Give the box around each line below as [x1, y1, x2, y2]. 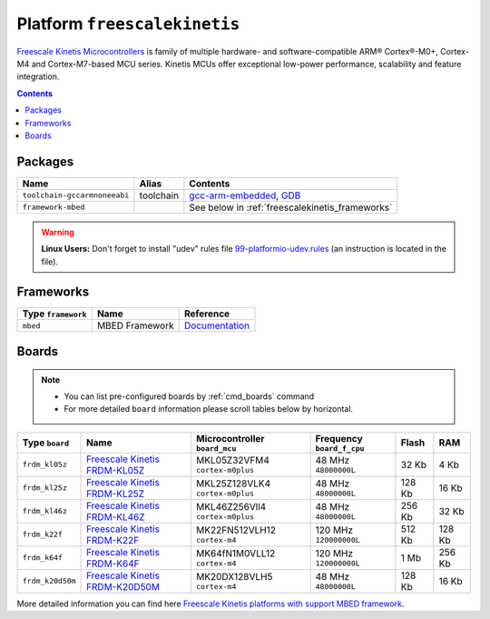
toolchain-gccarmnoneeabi [22, 191, 130, 200]
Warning [41, 226, 74, 237]
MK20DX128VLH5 [196, 571, 273, 584]
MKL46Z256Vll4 [196, 501, 267, 514]
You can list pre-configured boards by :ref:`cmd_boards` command [64, 391, 315, 402]
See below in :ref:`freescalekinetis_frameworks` [189, 201, 393, 214]
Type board [22, 436, 70, 449]
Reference [183, 307, 230, 320]
